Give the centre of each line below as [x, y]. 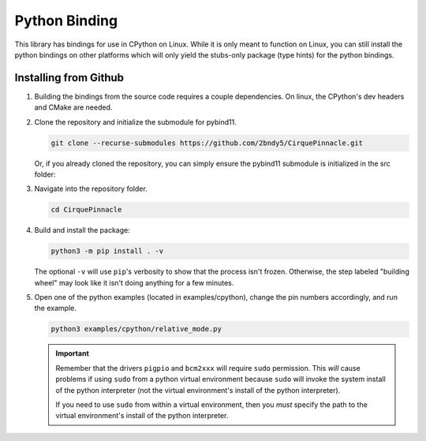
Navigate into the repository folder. [91, 189]
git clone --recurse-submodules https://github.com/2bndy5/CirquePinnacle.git [207, 143]
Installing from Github [69, 78]
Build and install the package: [82, 230]
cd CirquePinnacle [86, 210]
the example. [55, 308]
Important [73, 353]
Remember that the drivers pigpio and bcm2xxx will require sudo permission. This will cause [208, 368]
